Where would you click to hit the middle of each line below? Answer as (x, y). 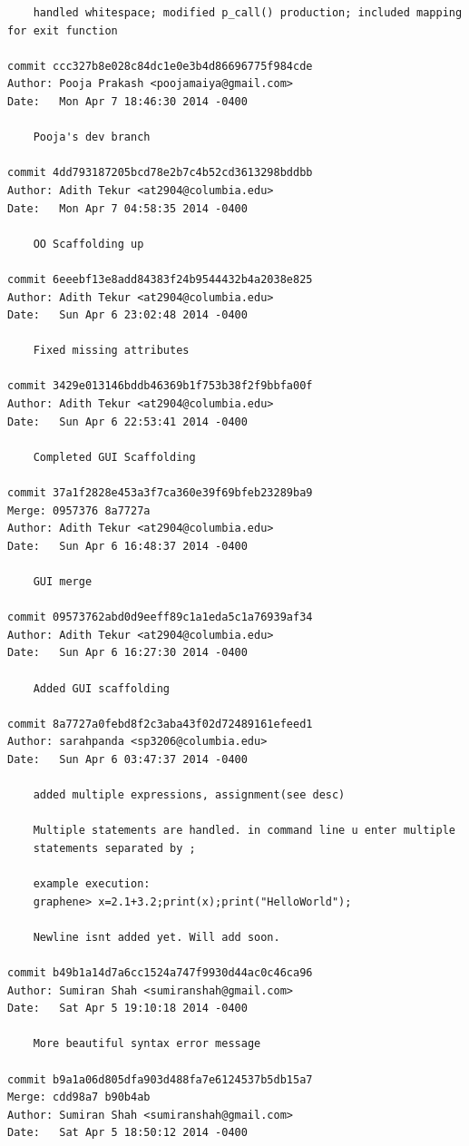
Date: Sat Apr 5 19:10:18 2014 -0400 (127, 1009)
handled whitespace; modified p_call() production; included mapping (248, 13)
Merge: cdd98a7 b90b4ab (79, 1097)
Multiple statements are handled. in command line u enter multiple (244, 831)
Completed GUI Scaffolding (114, 457)
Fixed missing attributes (111, 351)
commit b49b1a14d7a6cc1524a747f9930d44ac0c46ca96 (160, 973)
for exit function (63, 30)
